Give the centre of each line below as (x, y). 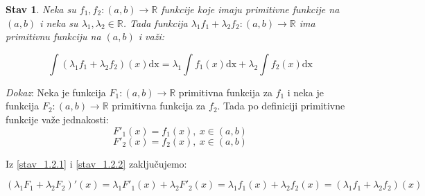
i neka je (305, 92)
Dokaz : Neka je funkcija (56, 92)
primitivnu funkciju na (53, 36)
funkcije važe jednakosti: (57, 119)
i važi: (151, 36)
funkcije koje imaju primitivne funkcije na (250, 9)
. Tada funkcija (155, 23)
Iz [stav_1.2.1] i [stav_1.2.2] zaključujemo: (96, 163)
